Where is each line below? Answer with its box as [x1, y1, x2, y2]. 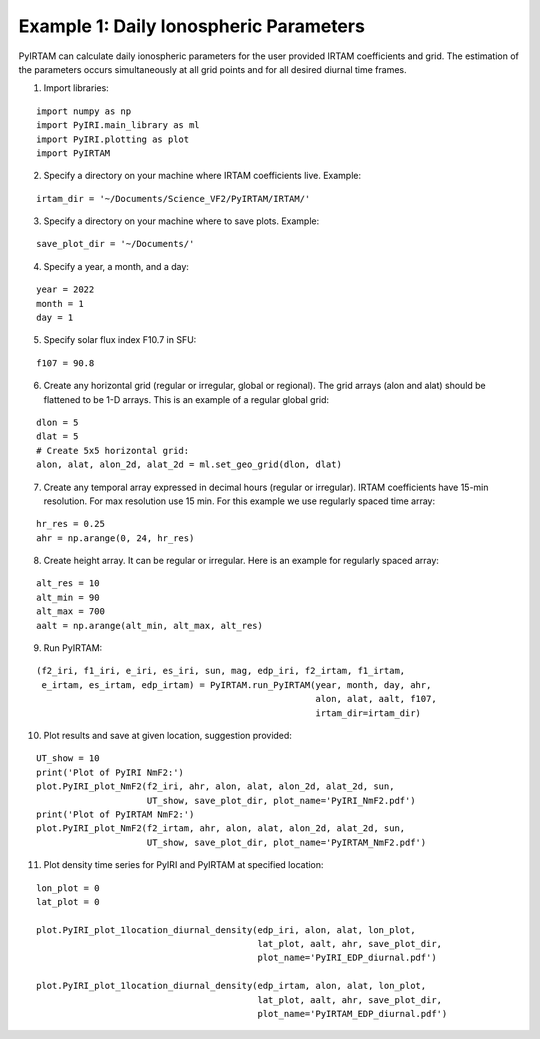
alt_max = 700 [36, 606, 105, 617]
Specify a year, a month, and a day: [43, 260, 190, 272]
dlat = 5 [36, 431, 79, 442]
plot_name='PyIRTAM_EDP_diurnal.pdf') [257, 1008, 448, 1020]
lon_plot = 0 [36, 882, 100, 894]
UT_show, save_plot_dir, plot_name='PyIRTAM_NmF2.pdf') [146, 836, 427, 848]
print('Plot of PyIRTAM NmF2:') [36, 808, 195, 820]
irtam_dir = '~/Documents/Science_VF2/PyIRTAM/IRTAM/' [36, 193, 311, 204]
